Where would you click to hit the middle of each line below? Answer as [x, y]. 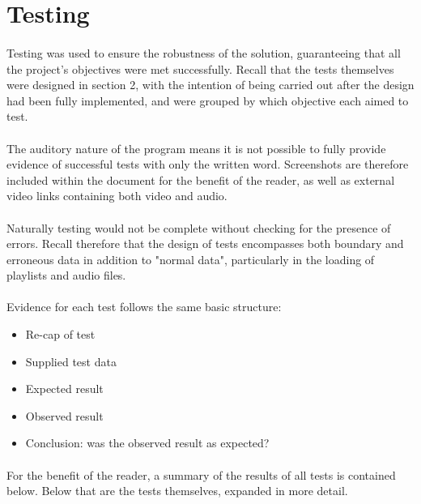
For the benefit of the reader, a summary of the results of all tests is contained [201, 474]
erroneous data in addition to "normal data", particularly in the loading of [191, 259]
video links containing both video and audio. [117, 196]
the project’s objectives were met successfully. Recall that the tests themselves [200, 68]
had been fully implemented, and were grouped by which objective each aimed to [208, 100]
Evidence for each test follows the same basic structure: [144, 307]
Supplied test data [71, 361]
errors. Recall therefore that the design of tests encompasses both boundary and [205, 243]
